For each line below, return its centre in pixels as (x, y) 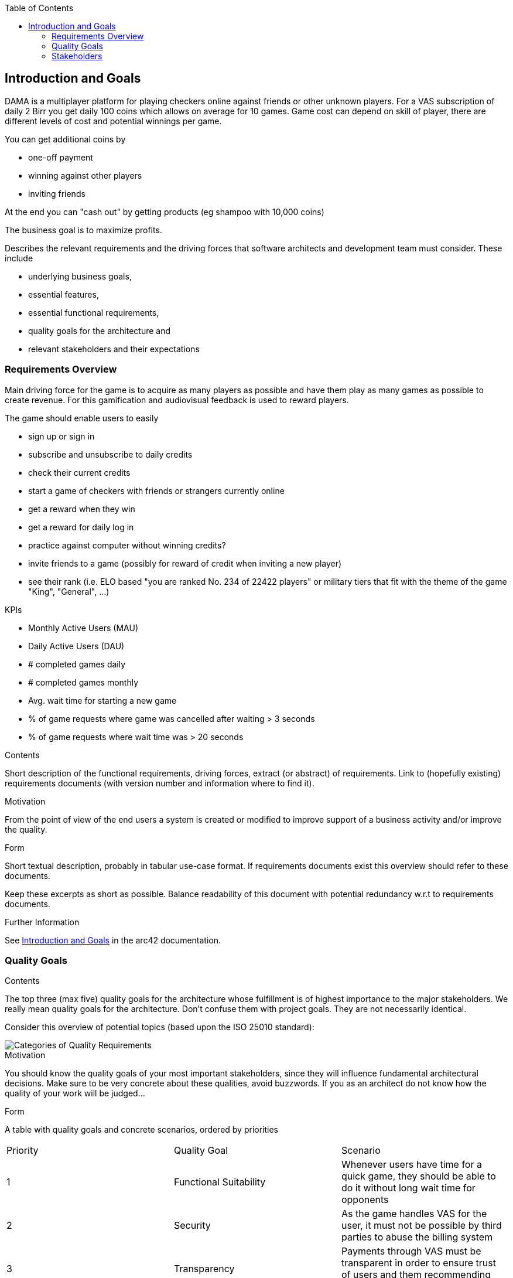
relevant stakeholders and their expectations (114, 349)
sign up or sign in (61, 436)
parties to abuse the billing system (417, 1237)
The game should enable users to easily (82, 418)
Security (192, 1226)
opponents (365, 1200)
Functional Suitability (220, 1182)
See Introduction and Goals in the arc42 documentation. (113, 940)
